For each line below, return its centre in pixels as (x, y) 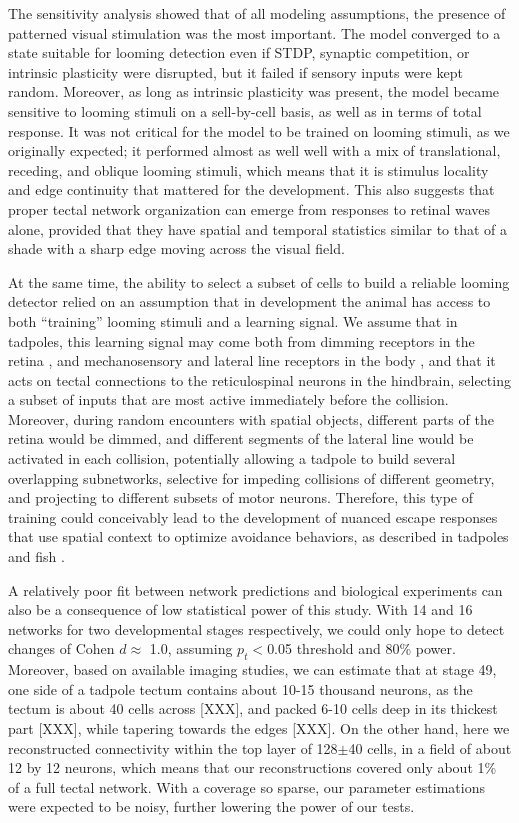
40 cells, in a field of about (430, 747)
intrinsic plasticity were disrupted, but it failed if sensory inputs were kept (235, 71)
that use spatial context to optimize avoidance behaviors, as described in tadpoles (258, 536)
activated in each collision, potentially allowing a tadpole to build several (232, 458)
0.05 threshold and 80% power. (361, 648)
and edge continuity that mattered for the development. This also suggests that (251, 189)
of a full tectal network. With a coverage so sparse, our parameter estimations (246, 786)
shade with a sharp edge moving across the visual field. (176, 248)
